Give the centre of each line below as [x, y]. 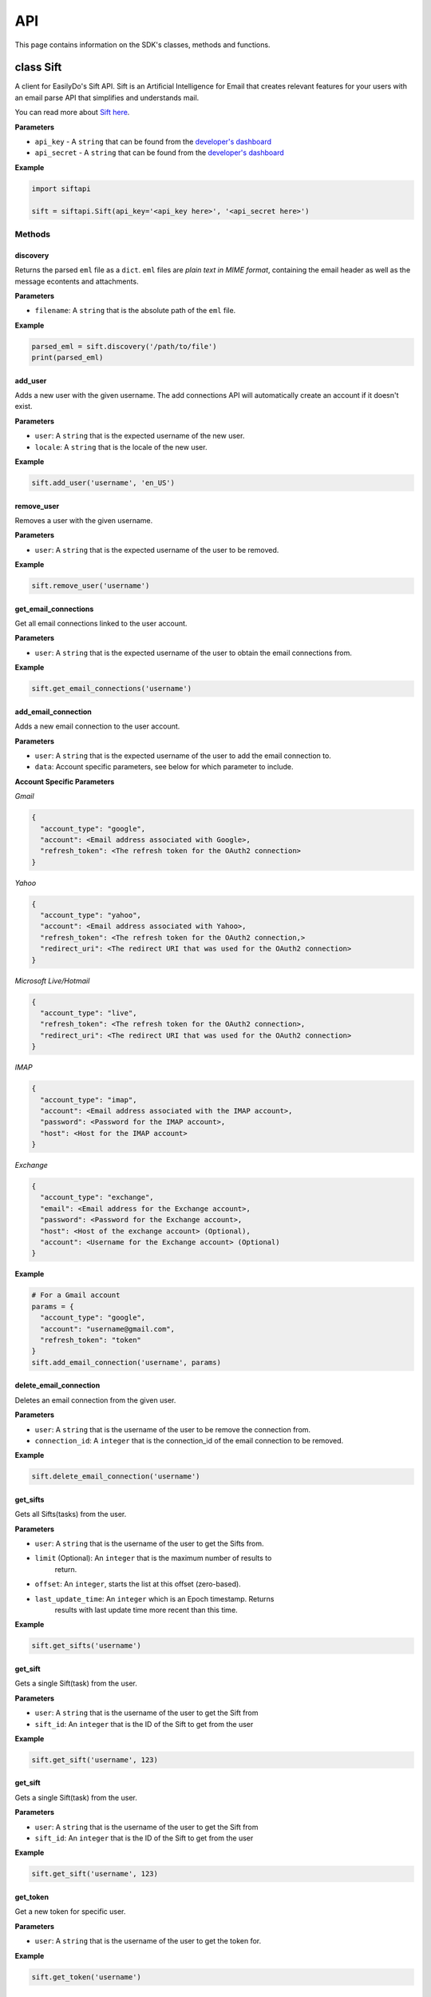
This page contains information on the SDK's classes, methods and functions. [142, 45]
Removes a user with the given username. [84, 520]
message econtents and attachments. [77, 281]
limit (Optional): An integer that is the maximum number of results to [153, 1558]
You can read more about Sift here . [72, 113]
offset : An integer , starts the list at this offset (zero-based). [138, 1584]
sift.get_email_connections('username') [111, 689]
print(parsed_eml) [67, 358]
